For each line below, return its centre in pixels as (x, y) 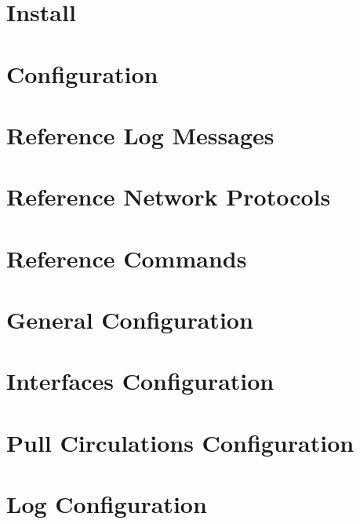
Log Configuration (107, 504)
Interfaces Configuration (140, 381)
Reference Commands (127, 258)
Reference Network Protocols (169, 196)
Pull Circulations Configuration (180, 442)
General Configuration (130, 320)
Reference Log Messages (140, 135)
